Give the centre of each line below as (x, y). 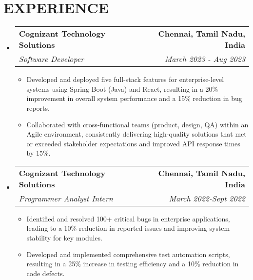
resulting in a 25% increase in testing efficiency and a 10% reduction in (133, 264)
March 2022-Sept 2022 (207, 198)
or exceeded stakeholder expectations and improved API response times (133, 143)
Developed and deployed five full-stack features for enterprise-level (125, 79)
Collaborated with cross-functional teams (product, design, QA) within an (137, 124)
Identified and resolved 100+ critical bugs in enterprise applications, (128, 218)
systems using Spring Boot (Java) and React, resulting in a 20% (122, 89)
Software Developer (51, 59)
